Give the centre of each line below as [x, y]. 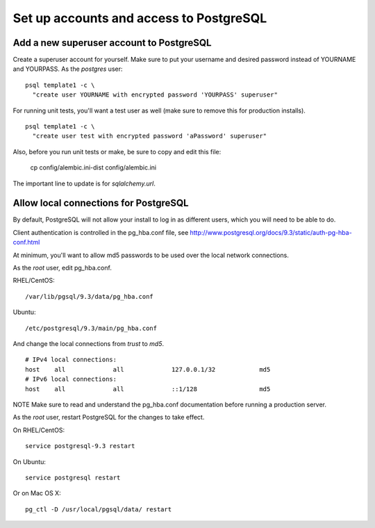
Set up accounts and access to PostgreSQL [140, 18]
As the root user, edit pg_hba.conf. [62, 268]
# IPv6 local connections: [71, 379]
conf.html [26, 242]
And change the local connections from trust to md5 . [89, 344]
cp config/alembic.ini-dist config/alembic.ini [93, 167]
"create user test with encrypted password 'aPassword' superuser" [150, 136]
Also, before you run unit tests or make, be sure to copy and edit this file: [117, 151]
